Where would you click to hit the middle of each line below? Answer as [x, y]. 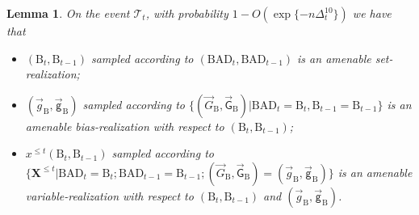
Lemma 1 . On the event [68, 13]
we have [372, 13]
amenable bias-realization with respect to [125, 126]
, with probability [187, 13]
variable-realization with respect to [109, 195]
